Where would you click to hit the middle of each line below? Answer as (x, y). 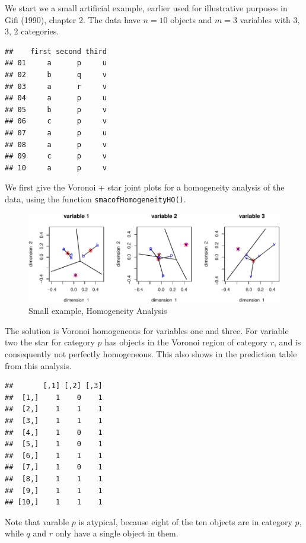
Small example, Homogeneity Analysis (98, 311)
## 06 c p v (56, 121)
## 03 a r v (56, 86)
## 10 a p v (56, 168)
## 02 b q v (56, 74)
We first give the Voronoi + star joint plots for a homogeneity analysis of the (145, 187)
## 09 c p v (56, 156)
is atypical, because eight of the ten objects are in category (185, 521)
